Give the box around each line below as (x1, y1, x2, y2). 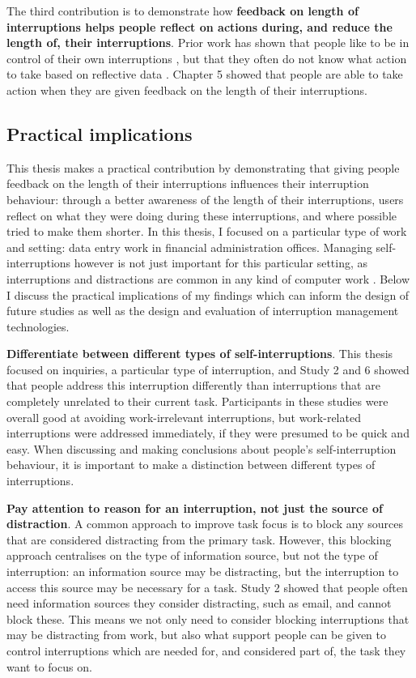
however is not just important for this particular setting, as (74, 254, 368, 271)
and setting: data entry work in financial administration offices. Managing (6, 238, 372, 255)
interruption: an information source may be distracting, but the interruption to (6, 563, 399, 580)
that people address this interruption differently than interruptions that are (6, 377, 380, 394)
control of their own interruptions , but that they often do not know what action (6, 49, 407, 66)
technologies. (6, 318, 70, 335)
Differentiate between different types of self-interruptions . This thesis (6, 345, 393, 362)
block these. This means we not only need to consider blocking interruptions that (6, 610, 410, 627)
